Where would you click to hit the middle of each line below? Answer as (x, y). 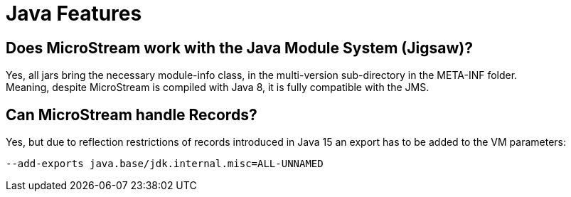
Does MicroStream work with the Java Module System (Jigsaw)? (239, 48)
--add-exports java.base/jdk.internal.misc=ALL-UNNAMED (165, 164)
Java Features (74, 14)
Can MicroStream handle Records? (132, 115)
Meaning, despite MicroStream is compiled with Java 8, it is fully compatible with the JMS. (218, 87)
